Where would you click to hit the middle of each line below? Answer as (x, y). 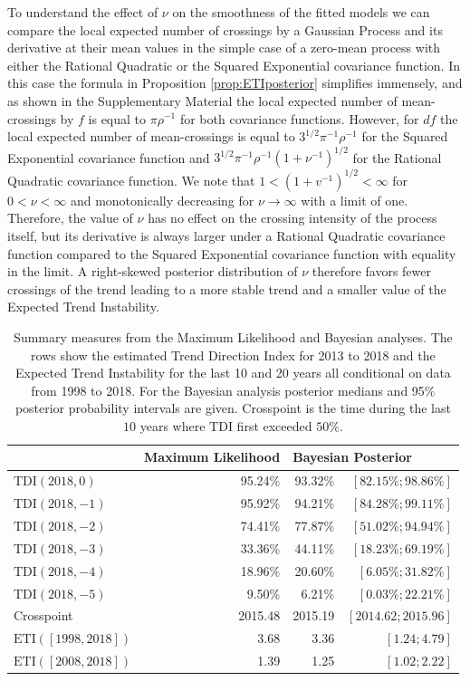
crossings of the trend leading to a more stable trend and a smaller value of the (227, 288)
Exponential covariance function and (109, 157)
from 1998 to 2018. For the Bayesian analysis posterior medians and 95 (228, 390)
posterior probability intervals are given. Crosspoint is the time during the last (233, 408)
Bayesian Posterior (352, 457)
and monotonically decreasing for (162, 200)
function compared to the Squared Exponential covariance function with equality (232, 253)
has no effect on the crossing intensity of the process (293, 218)
